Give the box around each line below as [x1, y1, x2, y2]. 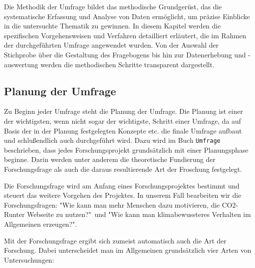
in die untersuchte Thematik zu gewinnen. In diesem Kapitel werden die [4, 21, 221, 31]
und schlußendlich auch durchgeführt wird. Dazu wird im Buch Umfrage [4, 135, 221, 145]
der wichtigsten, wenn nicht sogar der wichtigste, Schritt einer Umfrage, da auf [4, 115, 241, 126]
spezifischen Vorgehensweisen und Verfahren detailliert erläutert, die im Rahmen [4, 30, 247, 40]
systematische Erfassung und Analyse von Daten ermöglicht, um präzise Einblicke [4, 11, 250, 21]
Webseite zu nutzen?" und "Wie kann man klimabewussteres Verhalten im [27, 209, 251, 219]
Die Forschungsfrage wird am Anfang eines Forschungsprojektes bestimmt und [4, 180, 240, 190]
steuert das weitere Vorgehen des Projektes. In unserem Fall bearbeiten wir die [4, 190, 241, 200]
